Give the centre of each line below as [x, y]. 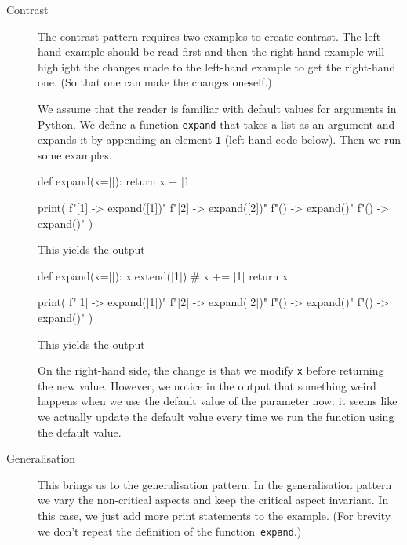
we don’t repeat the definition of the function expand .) [170, 530]
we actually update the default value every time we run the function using [216, 417]
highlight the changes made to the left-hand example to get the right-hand [217, 66]
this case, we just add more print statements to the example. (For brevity [214, 516]
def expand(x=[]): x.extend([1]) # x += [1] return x [163, 275]
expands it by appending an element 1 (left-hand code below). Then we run [220, 139]
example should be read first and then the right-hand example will [225, 51]
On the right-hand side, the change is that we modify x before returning [211, 370]
